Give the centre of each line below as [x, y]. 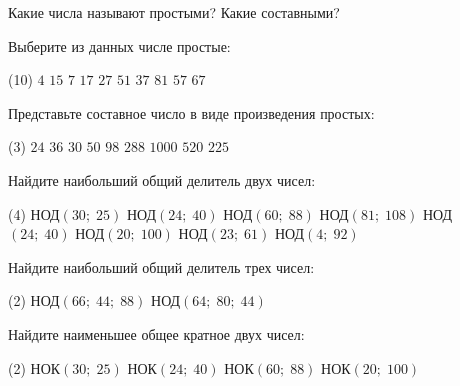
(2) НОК [34, 367]
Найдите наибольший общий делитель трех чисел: [161, 266]
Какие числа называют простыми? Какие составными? [174, 12]
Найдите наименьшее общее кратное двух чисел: [156, 333]
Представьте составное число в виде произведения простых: [191, 112]
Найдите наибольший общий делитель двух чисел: [162, 179]
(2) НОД [34, 300]
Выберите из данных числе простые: [119, 45]
